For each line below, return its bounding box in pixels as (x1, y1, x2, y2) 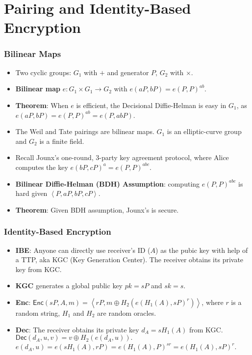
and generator (107, 67, 149, 77)
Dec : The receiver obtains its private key (15, 324, 139, 334)
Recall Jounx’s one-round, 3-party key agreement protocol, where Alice (15, 152, 229, 163)
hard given (15, 188, 48, 198)
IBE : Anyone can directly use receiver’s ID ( (15, 245, 151, 255)
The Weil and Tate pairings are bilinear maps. (15, 126, 154, 137)
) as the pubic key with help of (155, 245, 248, 255)
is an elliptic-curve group (167, 126, 242, 137)
